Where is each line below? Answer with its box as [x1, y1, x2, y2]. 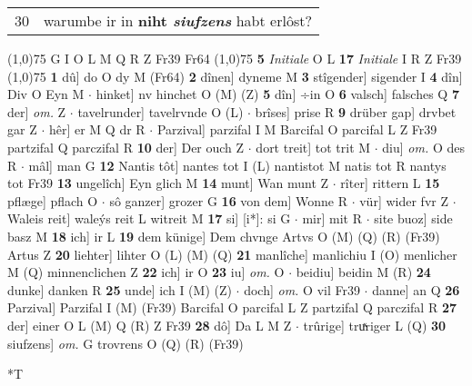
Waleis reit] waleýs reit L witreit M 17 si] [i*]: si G [7, 209, 291, 228]
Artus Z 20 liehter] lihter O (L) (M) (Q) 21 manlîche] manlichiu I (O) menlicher [7, 244, 457, 263]
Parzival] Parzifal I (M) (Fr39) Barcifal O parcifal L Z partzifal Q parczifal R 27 [7, 298, 457, 317]
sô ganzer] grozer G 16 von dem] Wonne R [109, 191, 347, 210]
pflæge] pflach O [7, 191, 98, 210]
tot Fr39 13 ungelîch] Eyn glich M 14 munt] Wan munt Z [7, 173, 329, 193]
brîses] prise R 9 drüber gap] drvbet [255, 102, 457, 121]
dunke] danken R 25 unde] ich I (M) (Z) [7, 280, 232, 299]
